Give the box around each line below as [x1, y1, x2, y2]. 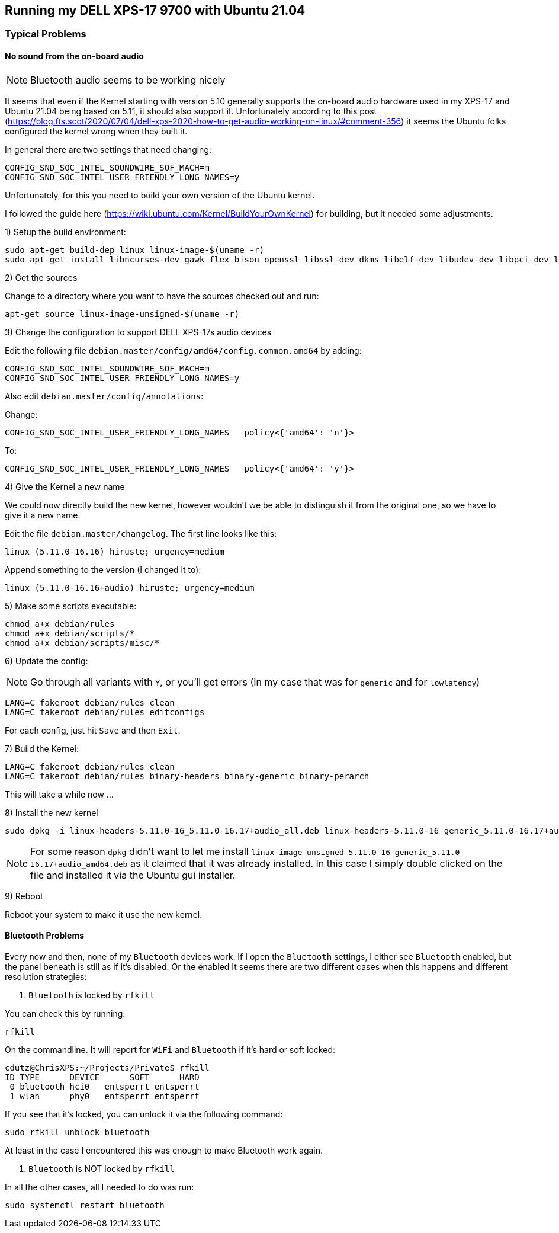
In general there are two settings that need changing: [5, 144, 211, 155]
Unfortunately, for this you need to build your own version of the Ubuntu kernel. [5, 190, 315, 200]
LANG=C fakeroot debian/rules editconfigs [5, 707, 205, 717]
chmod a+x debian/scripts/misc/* [5, 638, 160, 648]
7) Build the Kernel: [5, 743, 79, 754]
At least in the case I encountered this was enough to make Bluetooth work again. [5, 1145, 323, 1155]
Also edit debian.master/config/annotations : [5, 390, 204, 401]
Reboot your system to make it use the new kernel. [5, 909, 203, 920]
